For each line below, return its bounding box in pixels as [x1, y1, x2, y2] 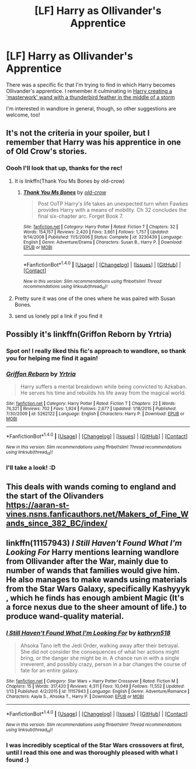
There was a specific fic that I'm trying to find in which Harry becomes [6, 81, 176, 88]
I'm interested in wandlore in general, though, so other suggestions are [6, 105, 177, 112]
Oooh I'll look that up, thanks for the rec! [6, 164, 123, 172]
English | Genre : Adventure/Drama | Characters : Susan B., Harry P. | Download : [23, 239, 183, 245]
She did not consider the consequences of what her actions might [20, 648, 180, 655]
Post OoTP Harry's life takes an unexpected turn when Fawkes [37, 200, 188, 207]
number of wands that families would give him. [6, 565, 180, 575]
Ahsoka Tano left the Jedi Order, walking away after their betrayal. [20, 642, 180, 649]
